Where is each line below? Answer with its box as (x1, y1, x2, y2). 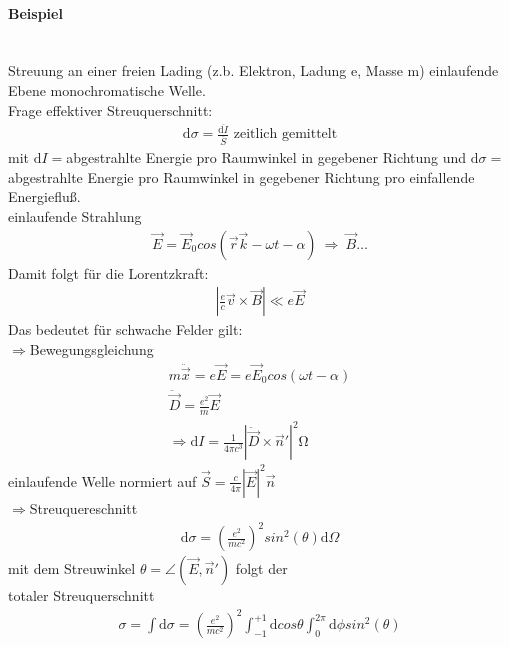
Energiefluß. (8, 186, 81, 207)
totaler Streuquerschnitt (8, 585, 155, 606)
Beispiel (8, 2, 63, 23)
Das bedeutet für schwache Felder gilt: (8, 319, 243, 340)
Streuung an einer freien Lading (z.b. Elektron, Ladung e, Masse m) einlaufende (8, 60, 499, 81)
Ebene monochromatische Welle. (8, 79, 206, 100)
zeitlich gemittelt (233, 127, 338, 142)
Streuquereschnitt (29, 497, 138, 518)
